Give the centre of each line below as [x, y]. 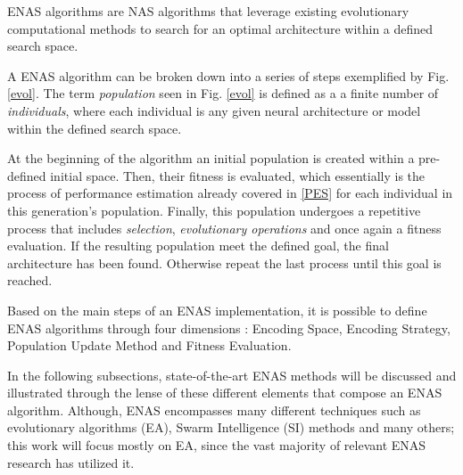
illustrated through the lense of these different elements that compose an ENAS [225, 393]
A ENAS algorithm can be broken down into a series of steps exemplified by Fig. [228, 75]
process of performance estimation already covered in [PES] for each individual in [230, 193]
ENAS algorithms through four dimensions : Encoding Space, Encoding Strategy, [229, 328]
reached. [30, 280]
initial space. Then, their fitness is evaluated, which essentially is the [238, 175]
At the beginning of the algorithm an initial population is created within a [211, 158]
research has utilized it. [71, 462]
